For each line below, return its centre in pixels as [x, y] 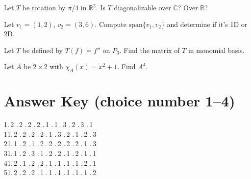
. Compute [111, 24]
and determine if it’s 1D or [207, 24]
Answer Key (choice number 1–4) [120, 101]
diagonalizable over [142, 7]
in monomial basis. [216, 50]
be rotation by [44, 7]
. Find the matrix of [150, 50]
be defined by [42, 50]
